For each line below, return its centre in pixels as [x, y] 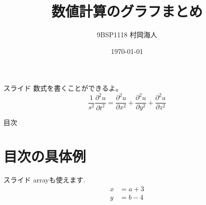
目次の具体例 [45, 156]
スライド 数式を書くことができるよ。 [63, 88]
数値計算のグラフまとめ [127, 11]
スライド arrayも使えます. [44, 180]
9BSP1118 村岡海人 [127, 35]
